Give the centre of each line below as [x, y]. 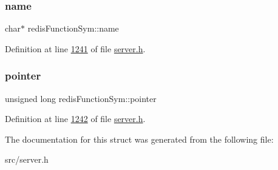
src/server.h [27, 159]
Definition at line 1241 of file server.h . [75, 48]
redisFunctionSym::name [73, 28]
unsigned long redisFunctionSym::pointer [81, 98]
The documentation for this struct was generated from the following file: [139, 139]
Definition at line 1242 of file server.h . [75, 119]
